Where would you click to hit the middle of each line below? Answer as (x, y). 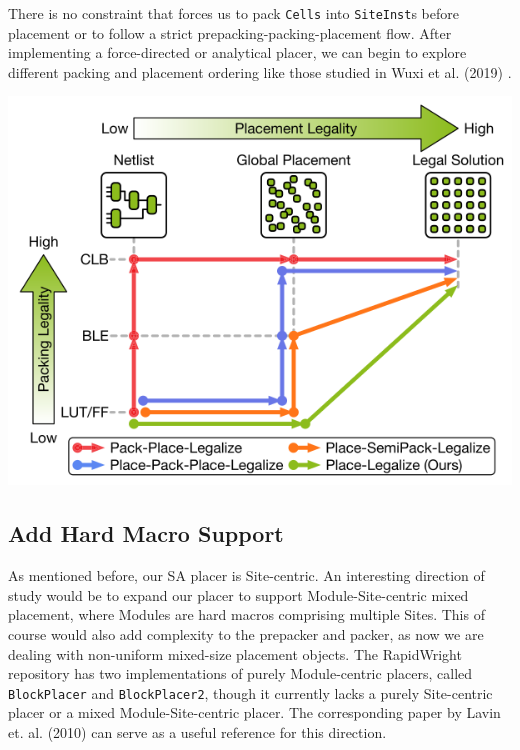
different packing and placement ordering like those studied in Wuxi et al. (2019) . (260, 71)
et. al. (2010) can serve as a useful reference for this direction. (197, 732)
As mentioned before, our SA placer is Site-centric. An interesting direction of (246, 575)
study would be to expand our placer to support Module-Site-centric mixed (238, 594)
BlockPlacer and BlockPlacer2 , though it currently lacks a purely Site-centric (250, 692)
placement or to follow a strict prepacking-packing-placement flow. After (230, 32)
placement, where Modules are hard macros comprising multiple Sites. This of (246, 614)
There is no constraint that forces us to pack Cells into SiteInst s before (233, 13)
